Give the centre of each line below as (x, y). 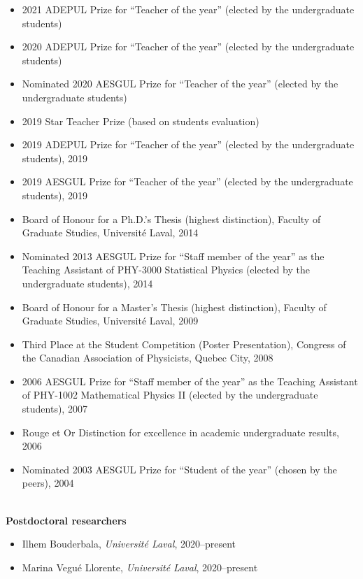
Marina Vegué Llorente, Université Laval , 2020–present (140, 567)
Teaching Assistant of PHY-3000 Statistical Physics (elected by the (166, 270)
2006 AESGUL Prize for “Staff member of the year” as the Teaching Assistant (190, 381)
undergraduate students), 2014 (87, 283)
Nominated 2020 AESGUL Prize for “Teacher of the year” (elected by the (180, 84)
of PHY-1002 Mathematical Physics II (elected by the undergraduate (170, 395)
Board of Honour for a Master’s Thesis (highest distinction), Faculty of (174, 307)
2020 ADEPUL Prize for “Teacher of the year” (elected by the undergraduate (188, 47)
